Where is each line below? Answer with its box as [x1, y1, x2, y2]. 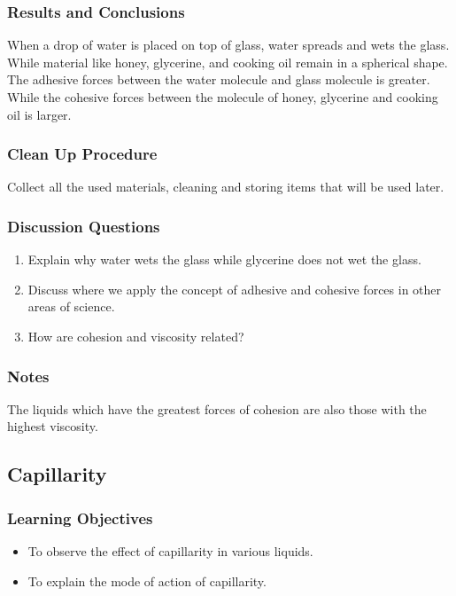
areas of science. [27, 297, 115, 316]
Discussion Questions [7, 215, 160, 237]
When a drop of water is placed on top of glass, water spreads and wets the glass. [7, 35, 450, 54]
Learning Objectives [7, 506, 153, 529]
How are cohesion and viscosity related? [27, 327, 244, 345]
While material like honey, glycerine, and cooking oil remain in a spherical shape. [7, 52, 448, 71]
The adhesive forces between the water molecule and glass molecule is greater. [7, 70, 430, 89]
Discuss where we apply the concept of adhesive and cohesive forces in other [27, 279, 442, 298]
